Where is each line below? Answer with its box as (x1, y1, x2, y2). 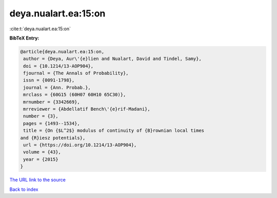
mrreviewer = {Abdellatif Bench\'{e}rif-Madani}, (23, 106, 151, 112)
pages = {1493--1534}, (23, 121, 81, 126)
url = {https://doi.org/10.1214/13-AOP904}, (23, 142, 137, 148)
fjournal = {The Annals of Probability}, (23, 70, 129, 76)
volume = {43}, (23, 149, 62, 155)
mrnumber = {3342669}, (23, 99, 81, 105)
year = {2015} (23, 156, 58, 162)
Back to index (9, 186, 38, 192)
